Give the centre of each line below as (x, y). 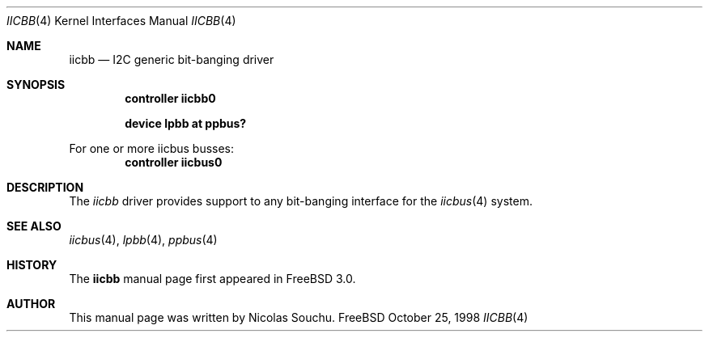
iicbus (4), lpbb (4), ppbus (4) (143, 240)
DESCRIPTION (45, 187)
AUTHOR (31, 304)
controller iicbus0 (174, 162)
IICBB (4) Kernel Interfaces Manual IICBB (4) (121, 21)
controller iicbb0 (170, 98)
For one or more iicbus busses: (152, 148)
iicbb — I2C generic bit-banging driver (172, 59)
